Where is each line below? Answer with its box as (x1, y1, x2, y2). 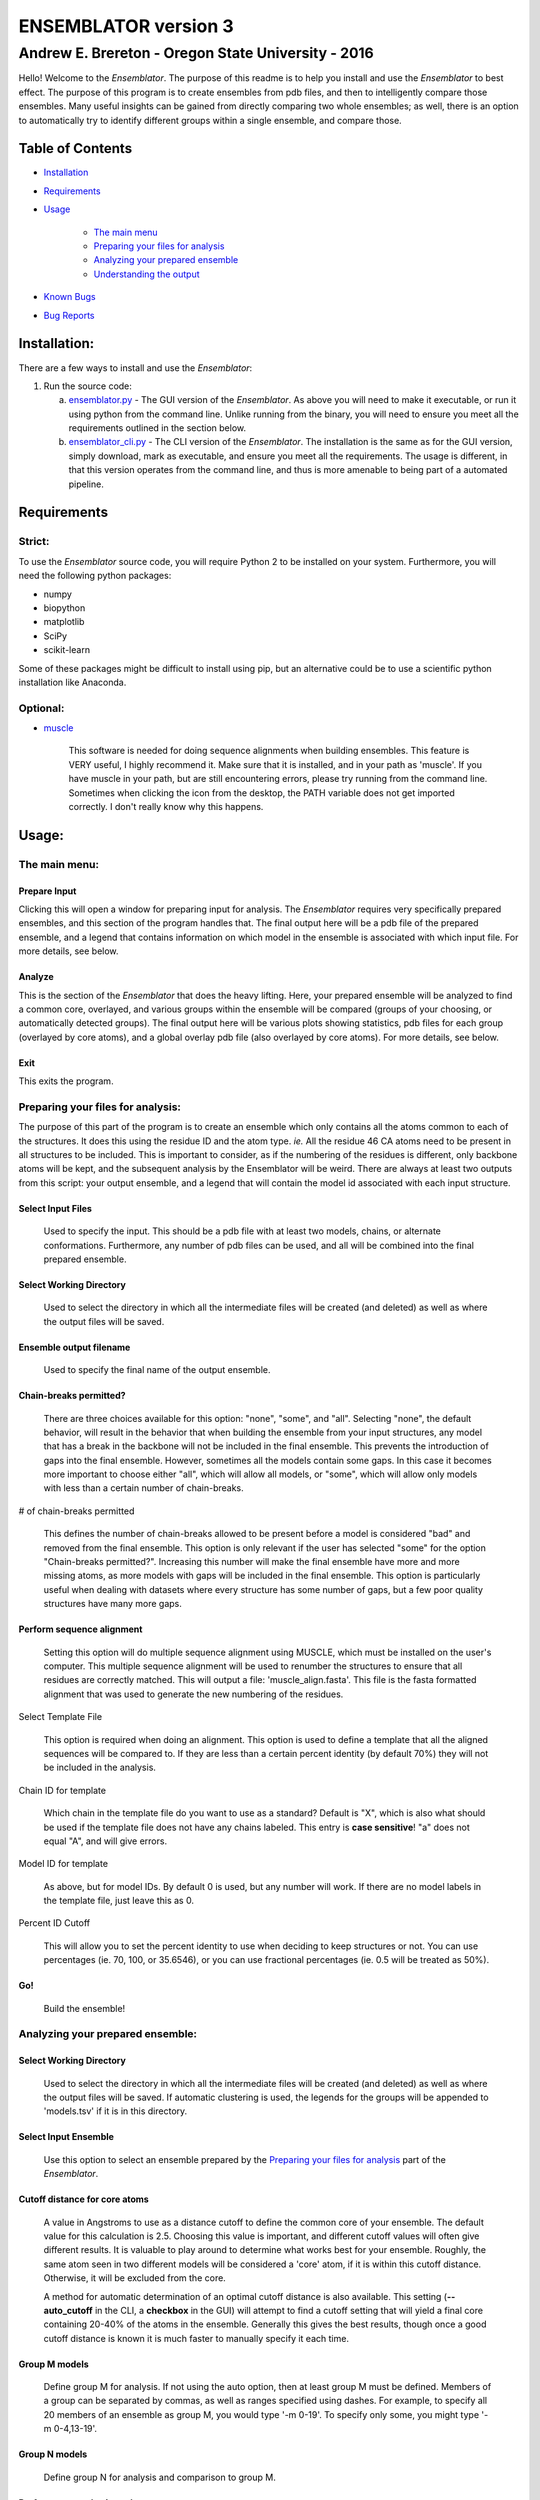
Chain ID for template (18, 1784, 107, 1796)
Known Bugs (43, 291, 96, 303)
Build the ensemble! (43, 2002, 126, 2014)
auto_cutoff (43, 2304, 94, 2316)
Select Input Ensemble (18, 2131, 115, 2143)
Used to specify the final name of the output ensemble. (43, 1364, 271, 1376)
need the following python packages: (18, 570, 172, 582)
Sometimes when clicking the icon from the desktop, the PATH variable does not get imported (68, 786, 455, 799)
